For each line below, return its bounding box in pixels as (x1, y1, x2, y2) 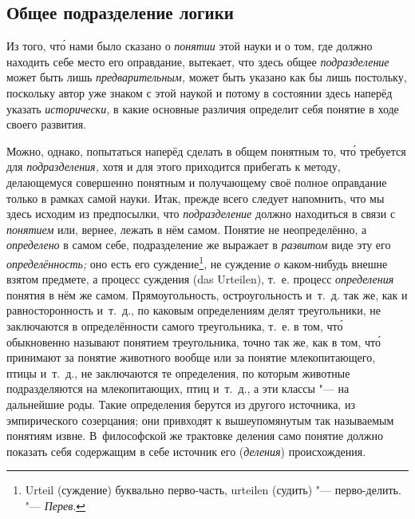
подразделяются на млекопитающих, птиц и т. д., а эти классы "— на (6, 380, 350, 397)
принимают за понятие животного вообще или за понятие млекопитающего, (6, 349, 376, 366)
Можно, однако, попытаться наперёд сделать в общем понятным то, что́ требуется (6, 142, 406, 159)
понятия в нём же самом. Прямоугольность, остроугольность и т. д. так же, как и (6, 286, 408, 303)
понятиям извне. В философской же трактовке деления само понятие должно (6, 427, 383, 444)
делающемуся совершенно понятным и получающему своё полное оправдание (6, 173, 387, 190)
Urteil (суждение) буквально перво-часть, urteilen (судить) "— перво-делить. (25, 481, 401, 498)
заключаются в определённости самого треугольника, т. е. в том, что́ (6, 317, 343, 334)
